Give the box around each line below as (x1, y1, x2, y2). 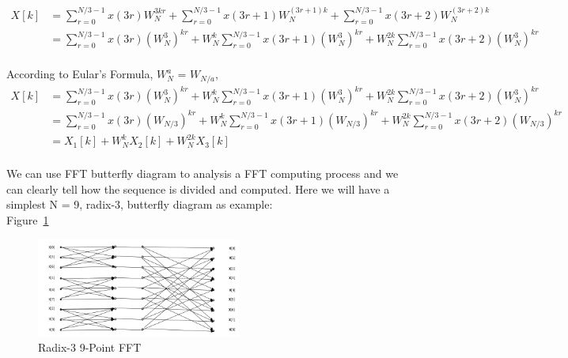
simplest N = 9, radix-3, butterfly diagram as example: (6, 196, 273, 213)
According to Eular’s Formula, (6, 66, 153, 82)
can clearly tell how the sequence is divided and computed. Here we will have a (6, 180, 390, 197)
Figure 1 (6, 212, 49, 228)
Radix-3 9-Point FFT (38, 339, 142, 356)
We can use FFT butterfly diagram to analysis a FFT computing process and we (6, 165, 399, 182)
